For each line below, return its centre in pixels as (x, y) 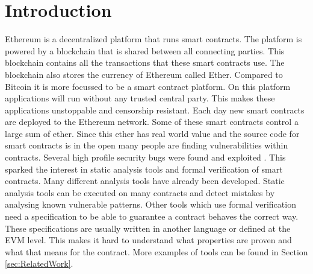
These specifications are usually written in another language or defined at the (148, 228)
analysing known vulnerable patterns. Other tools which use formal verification (150, 204)
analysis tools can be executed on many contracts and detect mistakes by (140, 192)
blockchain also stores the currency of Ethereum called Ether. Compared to (144, 74)
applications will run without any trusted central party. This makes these (140, 98)
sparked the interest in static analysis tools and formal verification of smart (144, 169)
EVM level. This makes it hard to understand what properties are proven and (148, 240)
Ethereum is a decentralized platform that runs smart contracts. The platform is (153, 39)
